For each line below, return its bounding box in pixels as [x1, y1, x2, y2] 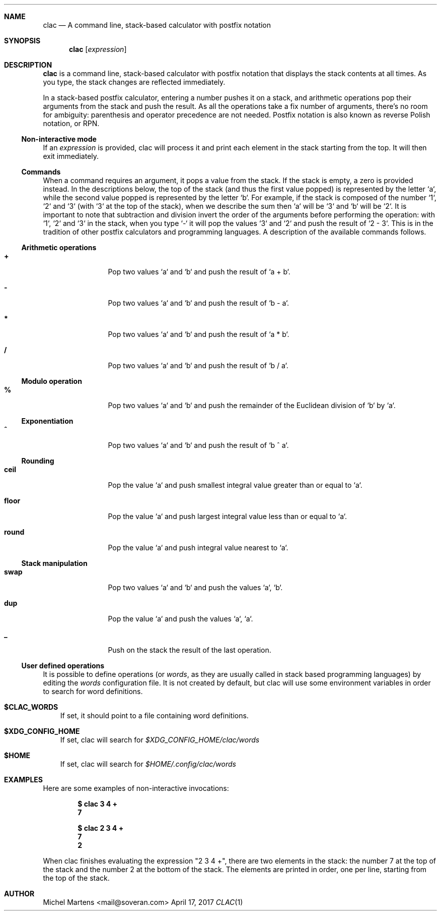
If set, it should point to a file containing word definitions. [60, 711, 249, 720]
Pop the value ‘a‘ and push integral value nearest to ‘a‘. [108, 543, 288, 552]
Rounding [21, 456, 54, 465]
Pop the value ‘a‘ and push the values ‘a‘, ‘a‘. [108, 614, 253, 623]
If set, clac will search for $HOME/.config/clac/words [60, 760, 236, 768]
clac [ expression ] [69, 45, 127, 53]
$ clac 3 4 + [78, 799, 118, 808]
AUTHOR [4, 889, 35, 898]
